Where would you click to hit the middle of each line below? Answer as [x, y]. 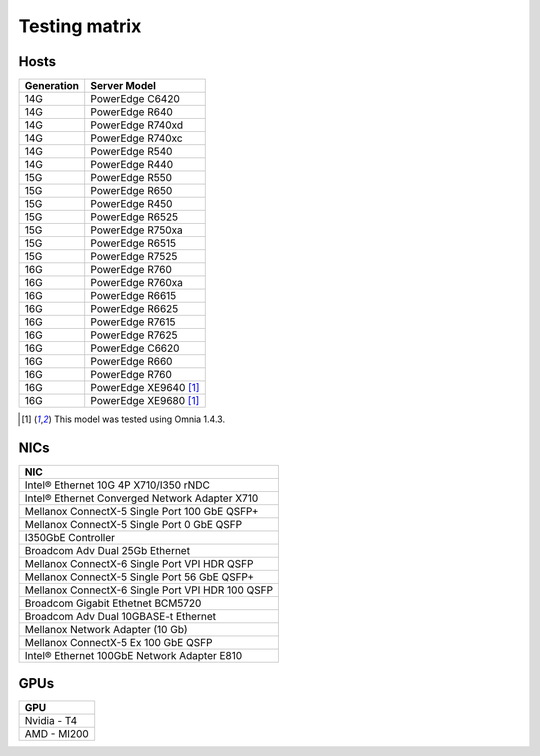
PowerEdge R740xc [137, 138]
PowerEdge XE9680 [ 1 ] [145, 401]
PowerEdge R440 [132, 165]
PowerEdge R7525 [134, 257]
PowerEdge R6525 [134, 217]
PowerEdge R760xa [137, 283]
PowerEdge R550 [131, 178]
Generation [52, 86]
